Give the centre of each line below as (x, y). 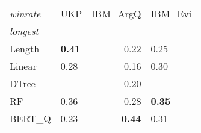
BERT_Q (30, 118)
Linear (23, 66)
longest (24, 31)
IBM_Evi (171, 14)
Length (25, 48)
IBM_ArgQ (116, 14)
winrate (25, 14)
